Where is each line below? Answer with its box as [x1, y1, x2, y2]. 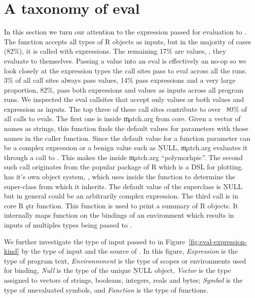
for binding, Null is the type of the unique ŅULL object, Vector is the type [4, 265, 231, 275]
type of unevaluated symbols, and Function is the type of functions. [4, 284, 208, 295]
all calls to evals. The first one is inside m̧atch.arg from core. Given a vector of [4, 113, 241, 124]
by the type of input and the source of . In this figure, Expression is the [21, 246, 238, 256]
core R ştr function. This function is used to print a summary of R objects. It [4, 200, 238, 210]
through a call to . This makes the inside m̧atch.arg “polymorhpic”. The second [4, 152, 243, 162]
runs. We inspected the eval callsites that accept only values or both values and [4, 94, 244, 104]
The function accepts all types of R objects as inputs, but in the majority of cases [4, 36, 251, 46]
